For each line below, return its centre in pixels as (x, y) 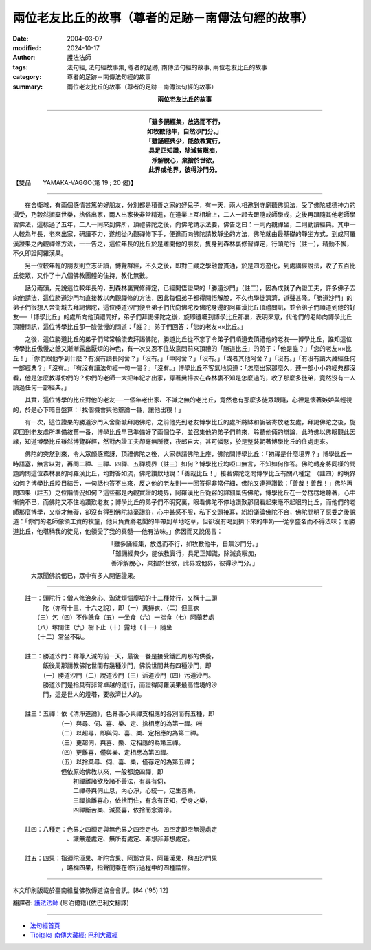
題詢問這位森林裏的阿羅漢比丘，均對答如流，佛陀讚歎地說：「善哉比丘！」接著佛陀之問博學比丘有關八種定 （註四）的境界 (184, 473)
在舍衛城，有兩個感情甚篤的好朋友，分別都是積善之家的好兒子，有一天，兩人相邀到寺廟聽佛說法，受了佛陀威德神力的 (190, 205)
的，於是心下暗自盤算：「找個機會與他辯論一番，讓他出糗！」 (99, 409)
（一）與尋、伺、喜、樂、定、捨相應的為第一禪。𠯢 (132, 723)
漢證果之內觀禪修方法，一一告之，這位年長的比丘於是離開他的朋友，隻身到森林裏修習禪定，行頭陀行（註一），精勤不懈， (183, 244)
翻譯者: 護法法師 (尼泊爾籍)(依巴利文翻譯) (71, 903)
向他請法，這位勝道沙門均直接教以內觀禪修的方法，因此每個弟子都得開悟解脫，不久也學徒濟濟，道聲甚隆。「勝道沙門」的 (183, 298)
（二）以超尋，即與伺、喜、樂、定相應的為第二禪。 (132, 733)
